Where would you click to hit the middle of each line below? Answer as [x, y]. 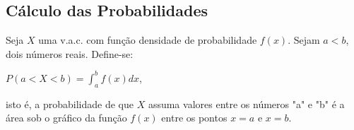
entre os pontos [194, 118]
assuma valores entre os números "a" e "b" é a [246, 104]
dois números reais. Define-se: [70, 53]
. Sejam [304, 40]
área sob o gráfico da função [66, 118]
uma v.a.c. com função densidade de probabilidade [148, 40]
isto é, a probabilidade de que [70, 104]
